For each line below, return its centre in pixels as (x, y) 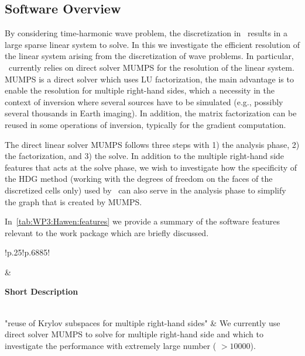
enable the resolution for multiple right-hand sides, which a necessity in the (140, 90)
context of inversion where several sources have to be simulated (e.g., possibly (144, 101)
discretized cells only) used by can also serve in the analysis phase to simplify (145, 190)
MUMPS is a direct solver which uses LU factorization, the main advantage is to (149, 79)
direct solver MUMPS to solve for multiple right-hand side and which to (134, 334)
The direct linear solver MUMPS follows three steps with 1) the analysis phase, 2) (152, 144)
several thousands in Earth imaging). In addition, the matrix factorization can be (151, 113)
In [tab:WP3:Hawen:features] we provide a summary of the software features (143, 221)
